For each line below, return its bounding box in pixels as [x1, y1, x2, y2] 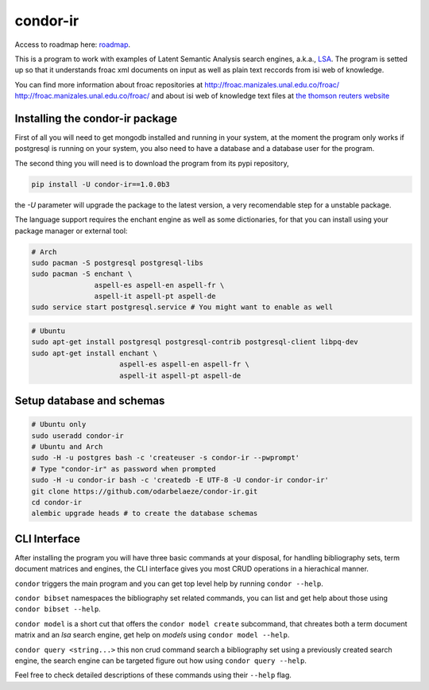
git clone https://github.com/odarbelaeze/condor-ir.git [31, 486, 258, 496]
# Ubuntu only [31, 420, 87, 429]
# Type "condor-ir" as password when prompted [31, 464, 216, 473]
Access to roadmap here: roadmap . [14, 40, 131, 49]
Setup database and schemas [14, 394, 165, 408]
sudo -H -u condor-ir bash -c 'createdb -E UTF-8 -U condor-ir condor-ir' [31, 475, 330, 485]
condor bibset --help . [14, 604, 101, 614]
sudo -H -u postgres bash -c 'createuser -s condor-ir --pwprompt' [31, 453, 300, 463]
